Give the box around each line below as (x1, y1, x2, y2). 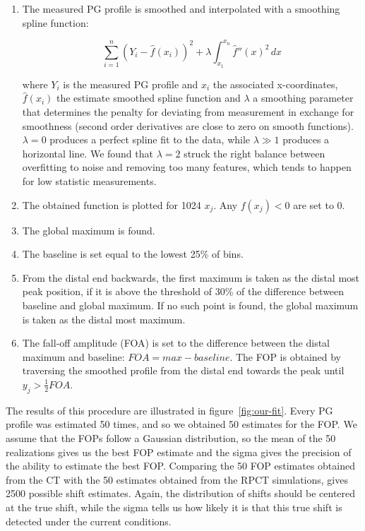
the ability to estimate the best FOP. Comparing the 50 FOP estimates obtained (6, 458, 355, 473)
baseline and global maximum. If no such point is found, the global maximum (22, 298, 359, 313)
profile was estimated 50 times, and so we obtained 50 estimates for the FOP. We (6, 417, 357, 431)
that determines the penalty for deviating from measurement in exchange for (22, 105, 354, 119)
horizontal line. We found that (22, 145, 153, 160)
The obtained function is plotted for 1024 (22, 197, 201, 212)
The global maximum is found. (22, 222, 155, 237)
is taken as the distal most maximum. (22, 311, 186, 326)
